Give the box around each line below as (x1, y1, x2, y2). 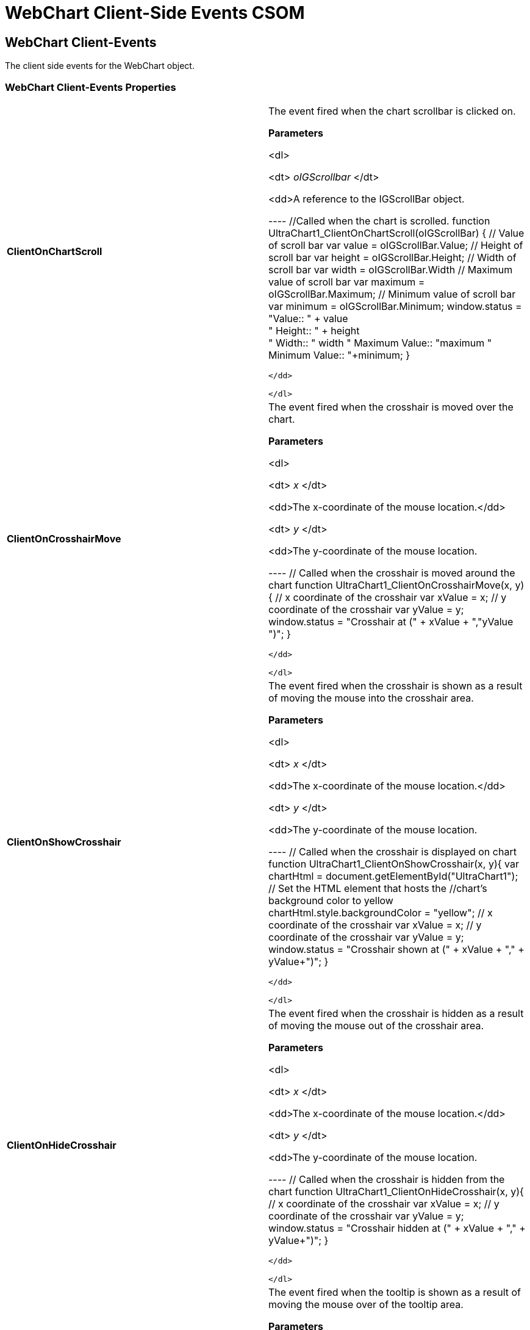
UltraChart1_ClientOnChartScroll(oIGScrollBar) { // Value (268, 226, 525, 239)
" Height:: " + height (268, 324, 360, 337)
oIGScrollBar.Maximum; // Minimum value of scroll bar (268, 287, 516, 300)
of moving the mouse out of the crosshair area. (268, 1019, 484, 1032)
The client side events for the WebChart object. (5, 60, 195, 71)
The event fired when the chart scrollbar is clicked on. (268, 104, 516, 117)
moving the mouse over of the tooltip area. (268, 1298, 464, 1310)
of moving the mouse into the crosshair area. (268, 691, 474, 704)
